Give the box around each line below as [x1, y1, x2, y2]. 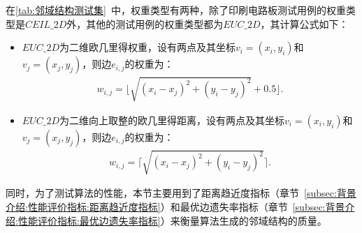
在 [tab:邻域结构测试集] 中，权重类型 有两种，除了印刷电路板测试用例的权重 [6, 3, 346, 17]
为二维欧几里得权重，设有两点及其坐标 [59, 40, 236, 54]
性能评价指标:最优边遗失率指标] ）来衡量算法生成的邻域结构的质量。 [17, 213, 327, 227]
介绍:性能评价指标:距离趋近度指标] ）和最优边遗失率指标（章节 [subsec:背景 [6, 199, 345, 213]
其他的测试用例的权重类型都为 [86, 16, 224, 31]
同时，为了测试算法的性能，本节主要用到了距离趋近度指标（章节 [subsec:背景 [6, 186, 356, 200]
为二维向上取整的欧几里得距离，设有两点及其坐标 [59, 112, 284, 127]
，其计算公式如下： [260, 16, 349, 31]
